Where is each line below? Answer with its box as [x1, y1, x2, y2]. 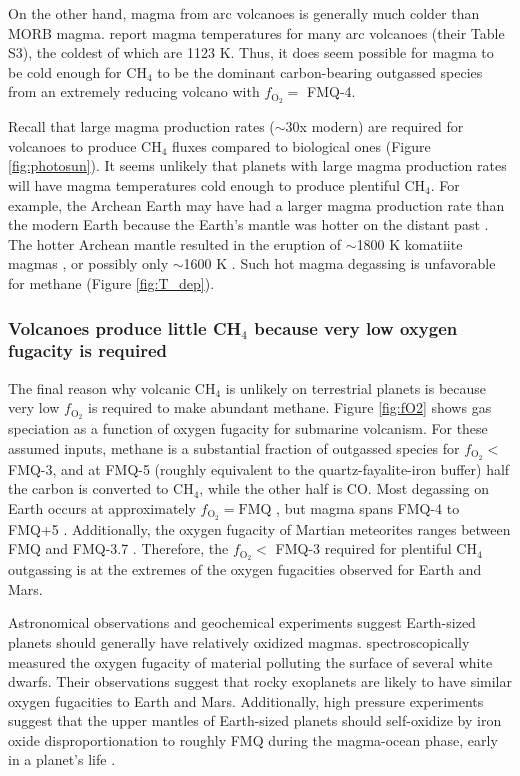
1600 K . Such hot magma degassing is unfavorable [183, 253, 496, 274]
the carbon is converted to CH [8, 478, 194, 499]
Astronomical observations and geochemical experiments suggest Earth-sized [8, 612, 476, 633]
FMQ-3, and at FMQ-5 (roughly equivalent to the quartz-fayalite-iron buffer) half [8, 458, 510, 479]
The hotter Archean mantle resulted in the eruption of [8, 233, 342, 254]
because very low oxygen [254, 315, 458, 340]
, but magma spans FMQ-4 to [276, 497, 460, 518]
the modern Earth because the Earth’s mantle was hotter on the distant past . [8, 214, 489, 235]
